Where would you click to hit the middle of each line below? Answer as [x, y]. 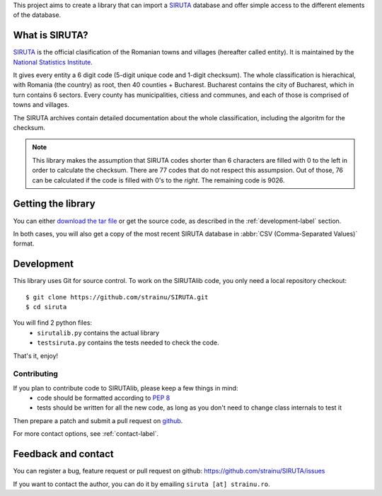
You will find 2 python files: [52, 323]
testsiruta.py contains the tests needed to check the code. [128, 342]
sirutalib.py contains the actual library [98, 333]
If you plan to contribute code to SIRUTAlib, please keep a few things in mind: [126, 388]
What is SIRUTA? [51, 35]
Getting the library [54, 204]
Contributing [35, 374]
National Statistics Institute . [53, 62]
